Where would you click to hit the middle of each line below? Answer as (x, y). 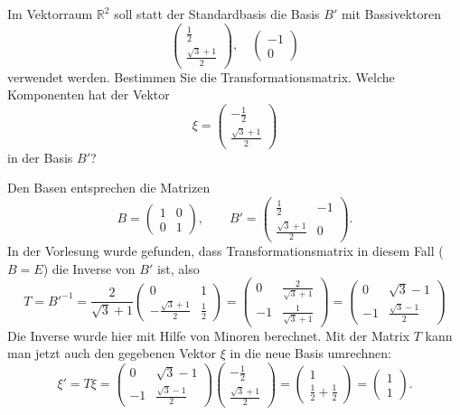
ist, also (178, 268)
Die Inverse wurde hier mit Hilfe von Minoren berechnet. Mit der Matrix (209, 335)
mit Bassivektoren (391, 14)
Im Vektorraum (50, 14)
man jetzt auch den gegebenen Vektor (112, 353)
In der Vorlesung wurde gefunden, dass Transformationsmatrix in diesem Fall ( (225, 250)
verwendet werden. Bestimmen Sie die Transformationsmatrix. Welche (201, 76)
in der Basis (40, 157)
